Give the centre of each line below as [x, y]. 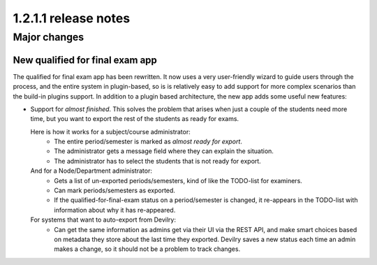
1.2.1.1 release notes [72, 18]
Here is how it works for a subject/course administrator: [111, 131]
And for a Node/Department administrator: [91, 171]
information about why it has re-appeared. [115, 210]
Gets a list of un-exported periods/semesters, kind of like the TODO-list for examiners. [178, 180]
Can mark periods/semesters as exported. [115, 191]
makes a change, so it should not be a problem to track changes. [147, 249]
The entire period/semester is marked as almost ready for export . [148, 142]
